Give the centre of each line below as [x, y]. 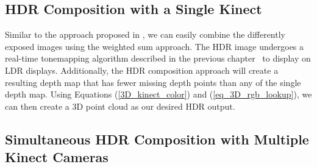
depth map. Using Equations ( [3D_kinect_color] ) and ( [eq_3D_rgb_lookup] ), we [158, 94]
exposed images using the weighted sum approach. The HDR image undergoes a [155, 46]
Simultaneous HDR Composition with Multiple [157, 139]
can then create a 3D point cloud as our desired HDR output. [120, 106]
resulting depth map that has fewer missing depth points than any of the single [153, 82]
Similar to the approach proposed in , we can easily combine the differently [145, 34]
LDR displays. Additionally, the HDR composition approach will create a [142, 70]
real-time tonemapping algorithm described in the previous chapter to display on [158, 58]
